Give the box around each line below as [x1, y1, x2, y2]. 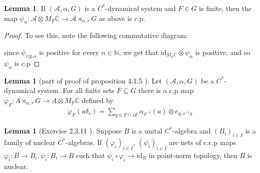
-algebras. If [65, 137, 102, 147]
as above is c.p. [98, 12, 145, 23]
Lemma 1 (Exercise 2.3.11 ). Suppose [4, 125, 122, 136]
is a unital [131, 125, 162, 136]
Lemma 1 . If [4, 3, 46, 13]
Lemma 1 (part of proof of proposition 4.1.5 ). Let [4, 75, 162, 85]
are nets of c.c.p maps [169, 137, 236, 147]
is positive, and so [195, 46, 250, 57]
